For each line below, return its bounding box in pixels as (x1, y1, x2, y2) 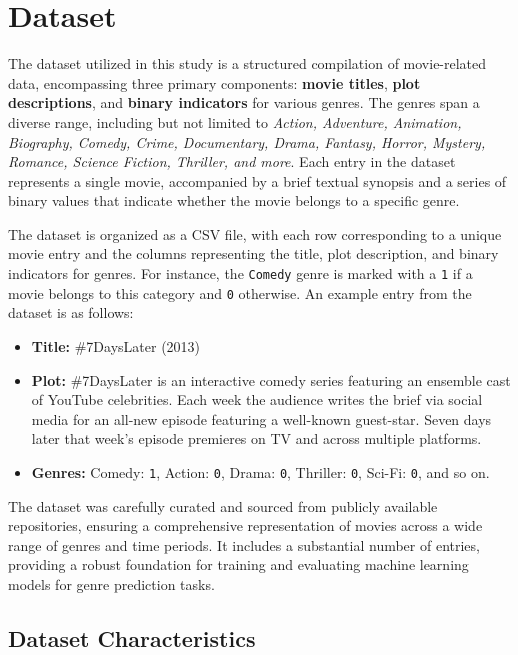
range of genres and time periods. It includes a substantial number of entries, (8, 534, 480, 555)
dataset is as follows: (8, 302, 134, 323)
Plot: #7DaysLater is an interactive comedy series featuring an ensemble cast (31, 369, 511, 390)
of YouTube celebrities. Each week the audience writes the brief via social (31, 389, 483, 410)
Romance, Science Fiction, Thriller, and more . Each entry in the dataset (8, 151, 456, 172)
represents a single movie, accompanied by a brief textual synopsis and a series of (8, 170, 507, 191)
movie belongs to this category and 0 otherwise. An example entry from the (8, 282, 472, 303)
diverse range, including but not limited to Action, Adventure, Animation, (8, 111, 462, 132)
